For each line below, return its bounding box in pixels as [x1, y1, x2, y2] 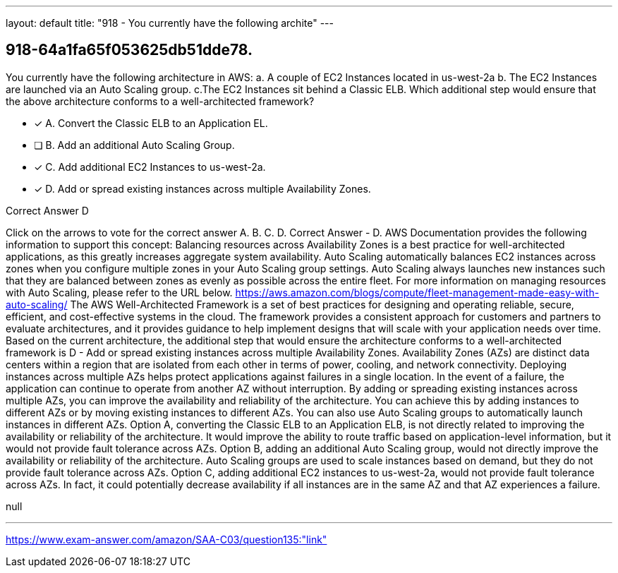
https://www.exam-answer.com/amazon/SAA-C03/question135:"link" [6, 533, 327, 545]
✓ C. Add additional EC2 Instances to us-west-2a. [34, 160, 266, 173]
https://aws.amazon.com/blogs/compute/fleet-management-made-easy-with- [235, 286, 600, 298]
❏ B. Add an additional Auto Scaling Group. [34, 138, 235, 151]
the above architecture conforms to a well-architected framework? [6, 95, 315, 107]
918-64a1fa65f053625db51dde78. [6, 41, 253, 59]
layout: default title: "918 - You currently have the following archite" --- [6, 17, 334, 29]
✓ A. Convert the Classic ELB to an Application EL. [34, 116, 268, 129]
